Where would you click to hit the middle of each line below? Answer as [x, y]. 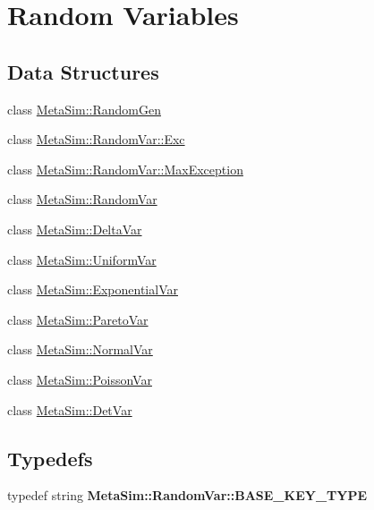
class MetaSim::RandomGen [84, 109]
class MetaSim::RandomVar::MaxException [125, 169]
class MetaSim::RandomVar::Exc [96, 139]
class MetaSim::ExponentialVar [93, 289]
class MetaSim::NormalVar [80, 349]
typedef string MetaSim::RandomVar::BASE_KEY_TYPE [187, 495]
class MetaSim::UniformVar [82, 259]
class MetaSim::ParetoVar [78, 319]
